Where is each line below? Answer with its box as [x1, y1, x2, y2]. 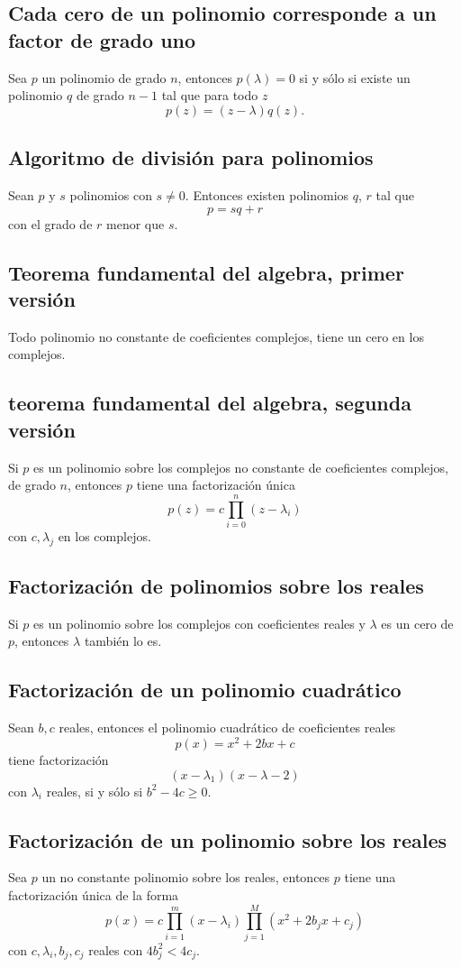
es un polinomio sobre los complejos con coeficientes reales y [33, 613, 366, 632]
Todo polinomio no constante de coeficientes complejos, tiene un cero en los [8, 327, 424, 345]
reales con [88, 940, 143, 959]
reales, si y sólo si [46, 781, 143, 800]
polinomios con [69, 185, 152, 204]
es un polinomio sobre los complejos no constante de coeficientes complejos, [33, 457, 449, 476]
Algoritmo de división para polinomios [8, 143, 374, 171]
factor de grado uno [8, 25, 196, 53]
